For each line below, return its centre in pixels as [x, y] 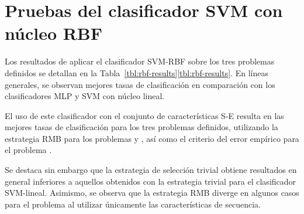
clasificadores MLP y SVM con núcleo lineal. [85, 96]
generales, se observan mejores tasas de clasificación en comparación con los [140, 84]
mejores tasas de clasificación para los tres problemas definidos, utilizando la [141, 127]
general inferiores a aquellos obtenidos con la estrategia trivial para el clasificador [151, 181]
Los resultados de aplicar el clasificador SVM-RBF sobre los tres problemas [140, 61]
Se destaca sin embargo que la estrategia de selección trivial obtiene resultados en [151, 170]
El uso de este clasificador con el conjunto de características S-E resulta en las [144, 115]
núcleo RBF [54, 33]
